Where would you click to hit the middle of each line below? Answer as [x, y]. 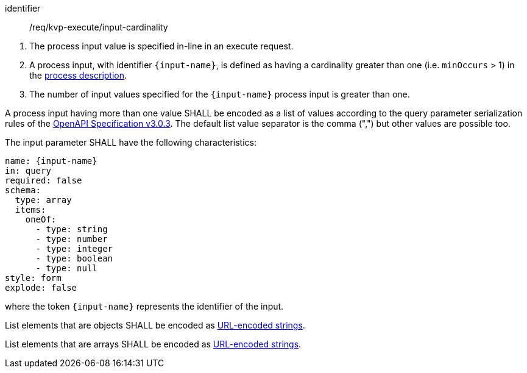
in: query [28, 171]
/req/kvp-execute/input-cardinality [99, 27]
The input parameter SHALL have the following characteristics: [131, 142]
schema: [23, 190]
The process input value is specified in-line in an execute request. [161, 46]
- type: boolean [74, 258]
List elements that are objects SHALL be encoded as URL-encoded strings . [155, 325]
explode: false [41, 288]
